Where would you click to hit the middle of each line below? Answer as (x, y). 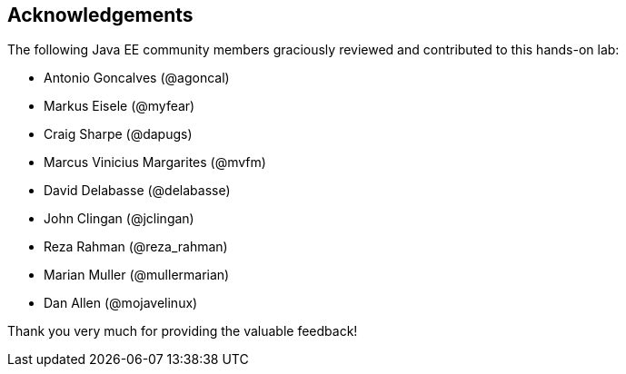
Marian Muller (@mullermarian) (137, 275)
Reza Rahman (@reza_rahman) (136, 247)
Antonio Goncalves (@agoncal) (137, 78)
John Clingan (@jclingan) (119, 219)
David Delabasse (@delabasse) (137, 191)
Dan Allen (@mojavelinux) (121, 303)
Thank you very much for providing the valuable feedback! (183, 331)
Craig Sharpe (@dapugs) (118, 134)
